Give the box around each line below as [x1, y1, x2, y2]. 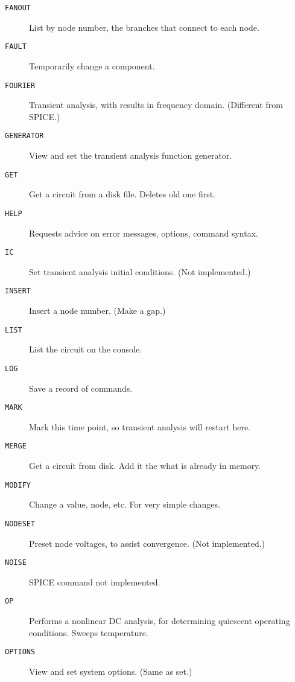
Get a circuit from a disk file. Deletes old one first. [29, 188, 216, 200]
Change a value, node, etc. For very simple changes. [29, 498, 220, 511]
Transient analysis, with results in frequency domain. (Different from [29, 98, 283, 111]
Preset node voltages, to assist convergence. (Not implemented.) [29, 537, 265, 549]
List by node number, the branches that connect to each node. [29, 21, 259, 33]
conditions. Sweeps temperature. [29, 626, 148, 639]
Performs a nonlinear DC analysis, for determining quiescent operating [29, 614, 290, 626]
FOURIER [5, 81, 36, 90]
